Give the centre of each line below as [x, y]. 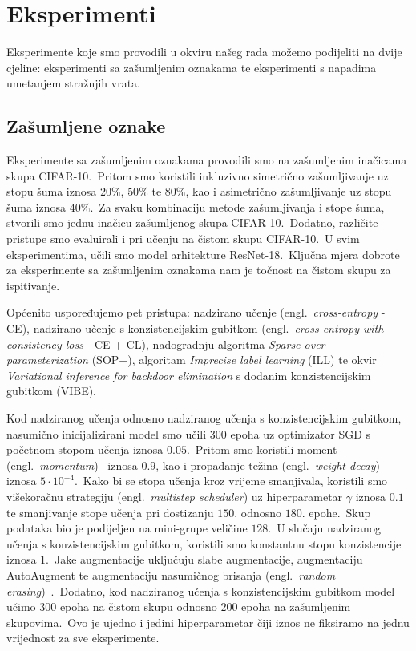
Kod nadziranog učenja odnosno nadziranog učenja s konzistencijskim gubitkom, [204, 418]
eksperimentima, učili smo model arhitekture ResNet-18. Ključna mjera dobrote [203, 254]
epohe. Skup [340, 512]
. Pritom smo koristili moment [262, 449]
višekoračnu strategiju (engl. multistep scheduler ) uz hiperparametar [175, 496]
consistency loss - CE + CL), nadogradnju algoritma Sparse [153, 344]
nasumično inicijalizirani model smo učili [107, 433]
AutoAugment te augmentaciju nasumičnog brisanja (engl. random [171, 574]
